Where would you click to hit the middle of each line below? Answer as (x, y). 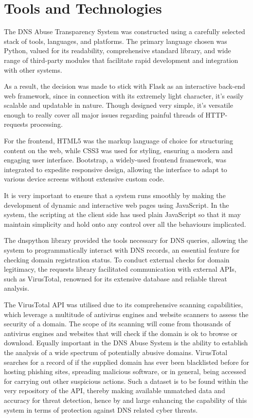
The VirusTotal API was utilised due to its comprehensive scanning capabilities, (124, 304)
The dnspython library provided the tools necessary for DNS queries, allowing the (126, 240)
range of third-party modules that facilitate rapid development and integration (121, 60)
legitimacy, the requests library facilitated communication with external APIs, (120, 269)
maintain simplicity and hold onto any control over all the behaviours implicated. (125, 224)
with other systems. (33, 70)
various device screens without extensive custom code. (84, 179)
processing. (46, 124)
